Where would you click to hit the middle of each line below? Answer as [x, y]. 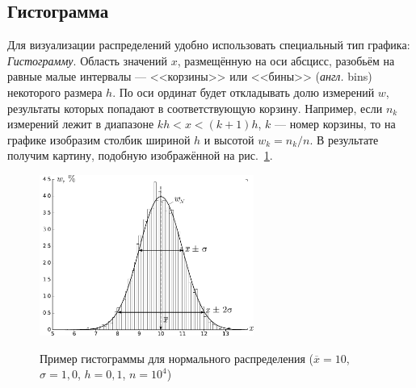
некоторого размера [55, 92]
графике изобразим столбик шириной [99, 139]
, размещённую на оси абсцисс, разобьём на [286, 60]
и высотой [229, 139]
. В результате [344, 139]
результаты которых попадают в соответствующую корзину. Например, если [195, 108]
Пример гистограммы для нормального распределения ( [176, 358]
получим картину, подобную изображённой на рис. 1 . [140, 155]
